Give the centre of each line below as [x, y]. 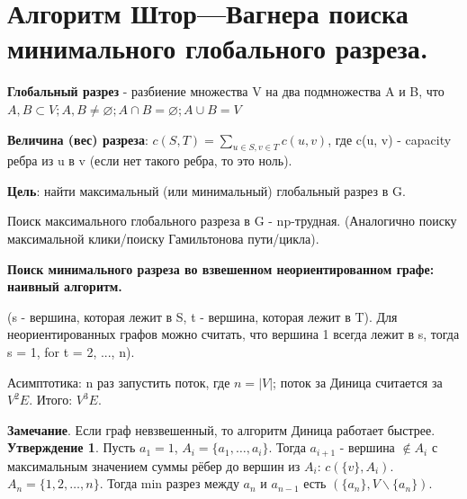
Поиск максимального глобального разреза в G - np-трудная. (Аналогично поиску [232, 221]
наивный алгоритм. [65, 286]
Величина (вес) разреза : [78, 139]
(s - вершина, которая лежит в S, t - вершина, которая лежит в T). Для [202, 316]
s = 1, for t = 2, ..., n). [71, 352]
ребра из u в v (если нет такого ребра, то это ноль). [150, 160]
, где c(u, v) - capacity [390, 139]
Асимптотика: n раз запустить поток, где [119, 382]
